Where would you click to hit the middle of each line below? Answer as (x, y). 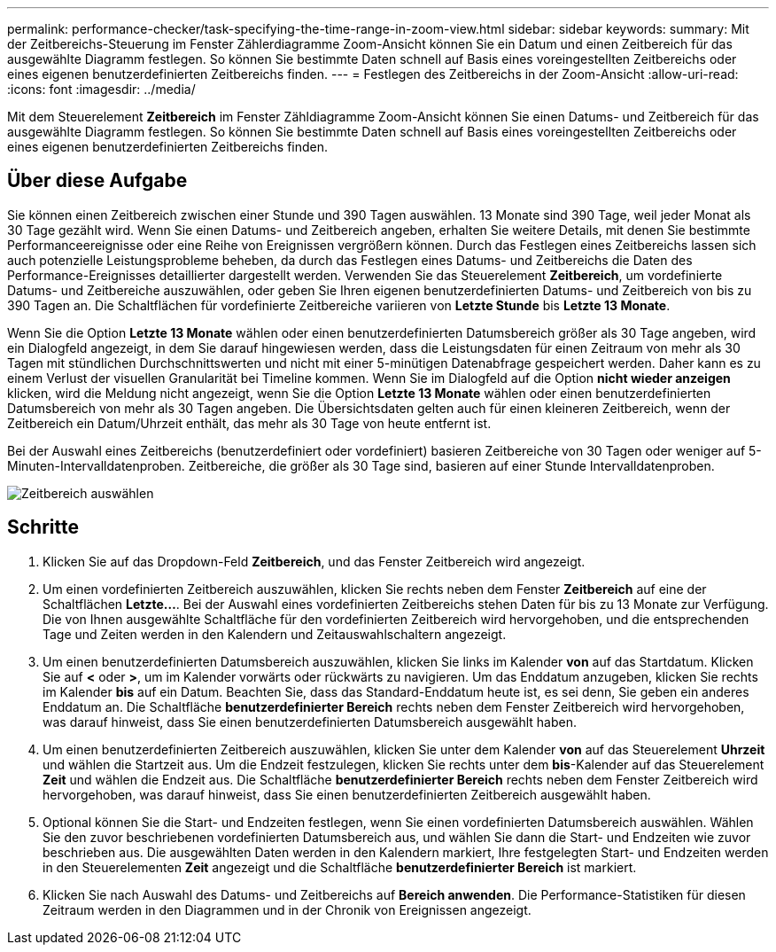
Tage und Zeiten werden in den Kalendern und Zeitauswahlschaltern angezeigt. (275, 634)
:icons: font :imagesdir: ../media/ (101, 89)
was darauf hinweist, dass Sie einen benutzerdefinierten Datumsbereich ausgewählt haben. (310, 722)
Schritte (43, 527)
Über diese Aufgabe (97, 181)
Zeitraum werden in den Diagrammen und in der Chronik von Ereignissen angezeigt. (287, 909)
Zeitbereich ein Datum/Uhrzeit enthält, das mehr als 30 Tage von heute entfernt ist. (249, 423)
